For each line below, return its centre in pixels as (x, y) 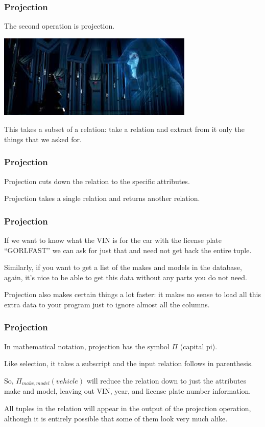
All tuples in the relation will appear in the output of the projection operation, (128, 408)
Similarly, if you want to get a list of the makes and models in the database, (123, 267)
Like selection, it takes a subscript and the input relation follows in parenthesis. (129, 363)
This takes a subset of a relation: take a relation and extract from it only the (125, 129)
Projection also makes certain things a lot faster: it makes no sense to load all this (132, 294)
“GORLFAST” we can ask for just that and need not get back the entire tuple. (128, 250)
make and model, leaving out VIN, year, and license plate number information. (128, 391)
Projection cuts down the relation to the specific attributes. (97, 181)
